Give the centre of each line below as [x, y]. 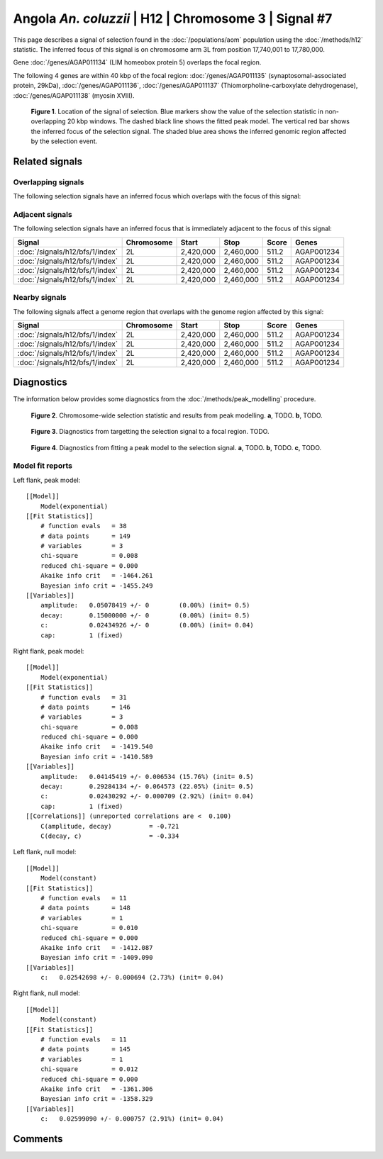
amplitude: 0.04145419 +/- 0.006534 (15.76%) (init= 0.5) [147, 777]
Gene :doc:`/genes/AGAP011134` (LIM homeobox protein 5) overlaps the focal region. [137, 62]
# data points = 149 [85, 536]
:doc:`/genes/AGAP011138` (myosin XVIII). [74, 95]
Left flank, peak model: [47, 480]
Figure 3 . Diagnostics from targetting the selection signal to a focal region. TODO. [150, 432]
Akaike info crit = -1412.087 [96, 947]
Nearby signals [40, 298]
